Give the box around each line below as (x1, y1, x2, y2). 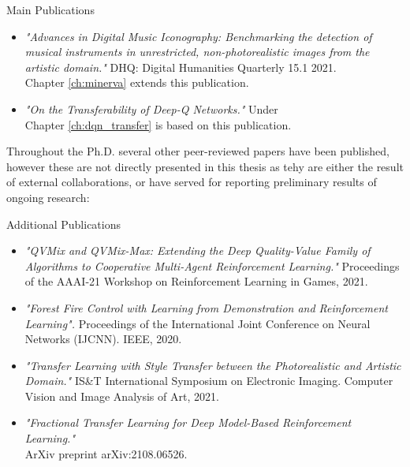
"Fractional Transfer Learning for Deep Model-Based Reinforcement (24, 414, 352, 431)
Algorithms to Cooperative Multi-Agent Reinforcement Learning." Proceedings (24, 257, 400, 274)
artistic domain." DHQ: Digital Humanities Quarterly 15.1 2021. (24, 58, 337, 75)
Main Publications (6, 2, 95, 17)
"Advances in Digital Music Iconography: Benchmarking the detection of (24, 28, 372, 44)
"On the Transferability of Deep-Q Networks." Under (24, 100, 278, 117)
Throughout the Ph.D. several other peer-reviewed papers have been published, (6, 143, 389, 159)
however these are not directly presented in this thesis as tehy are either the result (6, 158, 404, 174)
